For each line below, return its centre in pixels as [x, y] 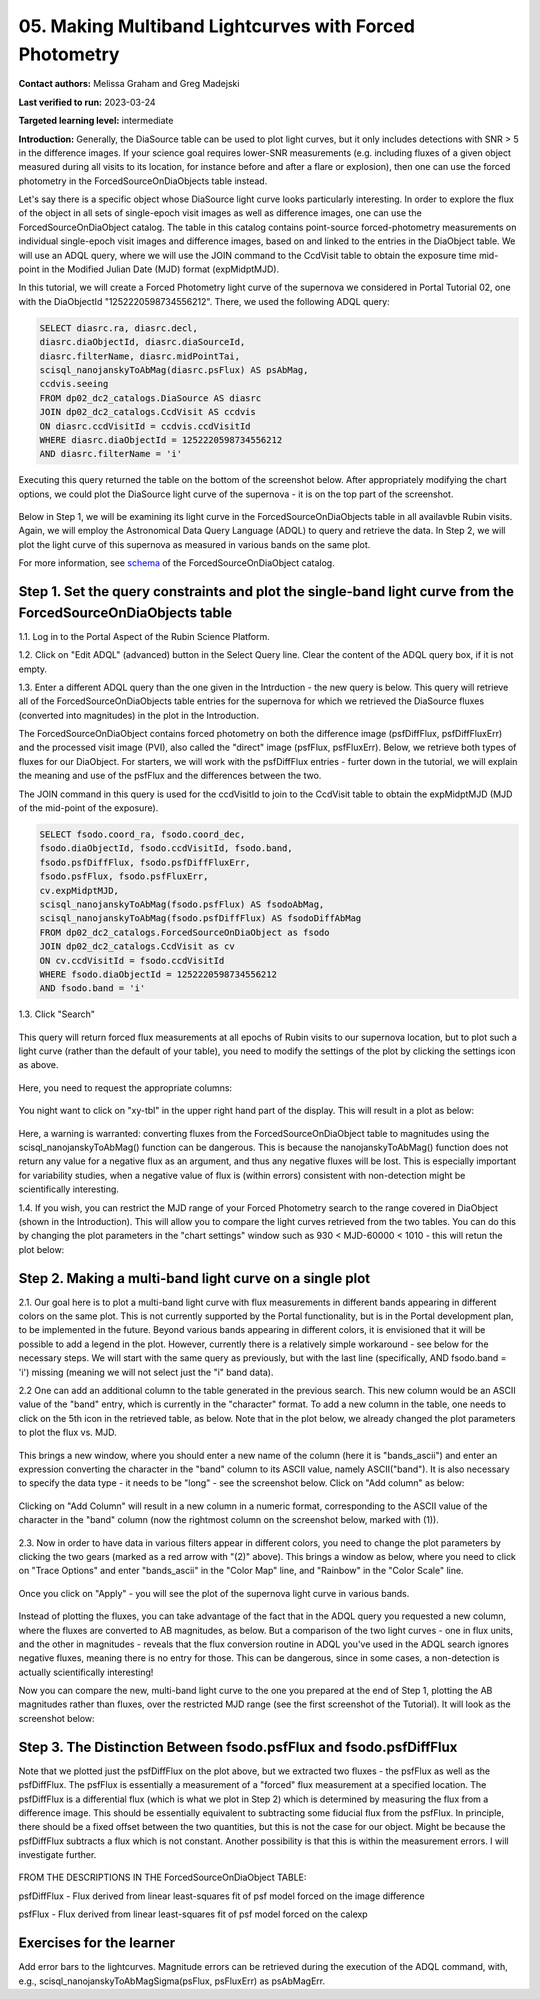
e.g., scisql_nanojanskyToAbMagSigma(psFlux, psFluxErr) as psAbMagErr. [172, 1981]
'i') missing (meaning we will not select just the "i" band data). [146, 1372]
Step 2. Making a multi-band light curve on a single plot [194, 1278]
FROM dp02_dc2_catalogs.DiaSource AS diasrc [150, 398]
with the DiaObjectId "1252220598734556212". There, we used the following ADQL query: [204, 301]
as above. [38, 1065]
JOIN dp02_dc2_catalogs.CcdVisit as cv [137, 946]
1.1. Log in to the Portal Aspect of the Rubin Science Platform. [144, 636]
